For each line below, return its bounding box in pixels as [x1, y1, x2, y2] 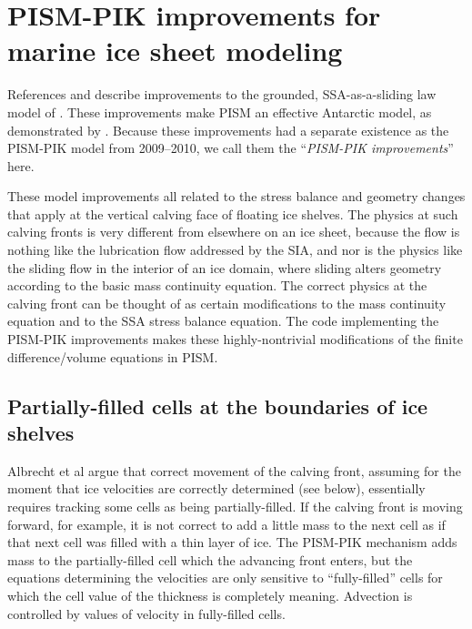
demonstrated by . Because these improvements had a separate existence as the [7, 120, 449, 139]
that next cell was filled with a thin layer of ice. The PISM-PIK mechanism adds [7, 533, 457, 552]
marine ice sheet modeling [7, 32, 343, 69]
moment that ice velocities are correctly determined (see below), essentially [7, 479, 426, 498]
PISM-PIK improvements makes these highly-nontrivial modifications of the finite [7, 330, 463, 349]
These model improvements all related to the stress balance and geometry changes [7, 187, 466, 206]
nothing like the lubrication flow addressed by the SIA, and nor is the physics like [7, 240, 463, 259]
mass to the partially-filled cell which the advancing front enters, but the [7, 550, 413, 569]
